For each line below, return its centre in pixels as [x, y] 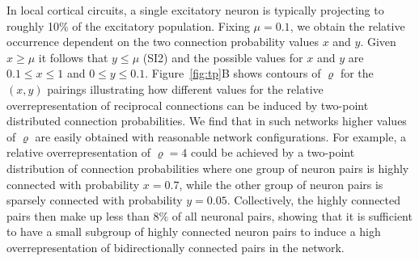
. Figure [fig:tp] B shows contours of [233, 73]
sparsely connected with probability [95, 200]
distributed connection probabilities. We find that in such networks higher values [207, 121]
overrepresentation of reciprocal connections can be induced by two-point [188, 105]
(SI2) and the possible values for [223, 57]
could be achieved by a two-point [273, 152]
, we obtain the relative [347, 25]
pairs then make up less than [78, 215]
